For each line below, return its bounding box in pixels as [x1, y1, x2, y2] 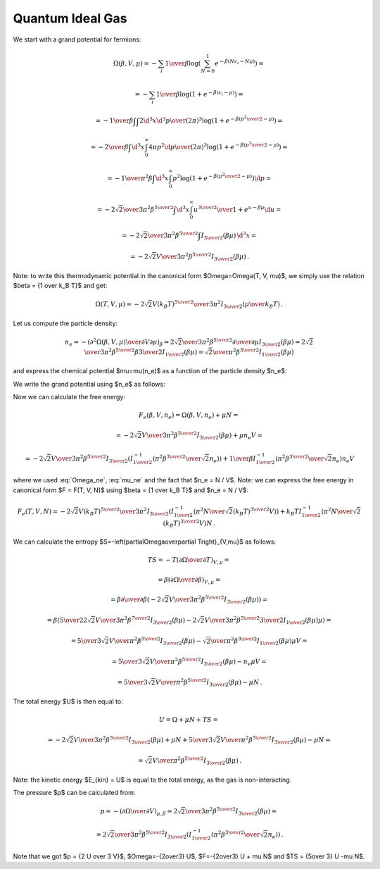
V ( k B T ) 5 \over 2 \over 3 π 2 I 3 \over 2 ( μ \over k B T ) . [152, 299, 284, 310]
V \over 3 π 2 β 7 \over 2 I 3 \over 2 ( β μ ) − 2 [95, 615, 197, 626]
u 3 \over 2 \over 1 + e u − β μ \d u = [194, 204, 281, 213]
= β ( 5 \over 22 [46, 616, 88, 625]
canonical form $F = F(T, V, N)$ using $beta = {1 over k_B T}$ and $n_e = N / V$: [13, 486, 249, 494]
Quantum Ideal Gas [13, 11, 127, 26]
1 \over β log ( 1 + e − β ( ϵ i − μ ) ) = [156, 89, 244, 99]
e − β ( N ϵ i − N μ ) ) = [214, 58, 264, 67]
